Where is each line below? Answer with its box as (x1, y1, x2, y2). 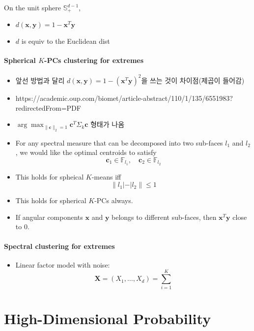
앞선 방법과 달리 (15, 75, 65, 85)
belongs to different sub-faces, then (112, 211, 217, 222)
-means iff (91, 171, 121, 181)
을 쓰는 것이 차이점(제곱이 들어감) (141, 75, 245, 85)
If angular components (15, 211, 83, 222)
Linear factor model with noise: (15, 259, 110, 270)
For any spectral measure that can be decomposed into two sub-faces (15, 137, 223, 148)
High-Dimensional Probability (4, 308, 211, 328)
